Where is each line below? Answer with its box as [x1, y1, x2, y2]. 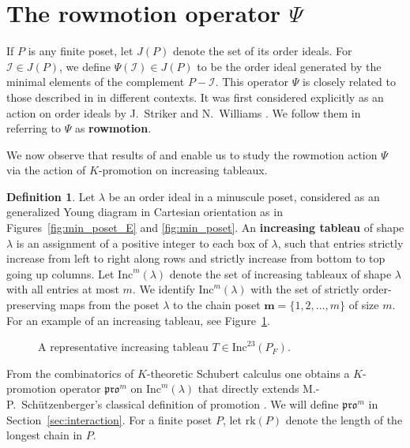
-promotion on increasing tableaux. [98, 162, 268, 178]
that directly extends [197, 380, 299, 397]
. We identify [132, 281, 195, 297]
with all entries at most [6, 281, 119, 297]
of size [348, 297, 379, 313]
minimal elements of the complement [6, 73, 185, 90]
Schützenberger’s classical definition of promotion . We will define [21, 396, 339, 412]
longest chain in [6, 427, 83, 443]
